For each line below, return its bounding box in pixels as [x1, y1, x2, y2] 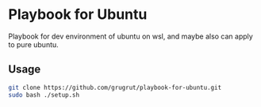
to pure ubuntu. [8, 39, 59, 49]
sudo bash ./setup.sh [8, 90, 80, 99]
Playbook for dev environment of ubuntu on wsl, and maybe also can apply [8, 31, 254, 41]
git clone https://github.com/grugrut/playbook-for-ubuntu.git [8, 83, 222, 91]
